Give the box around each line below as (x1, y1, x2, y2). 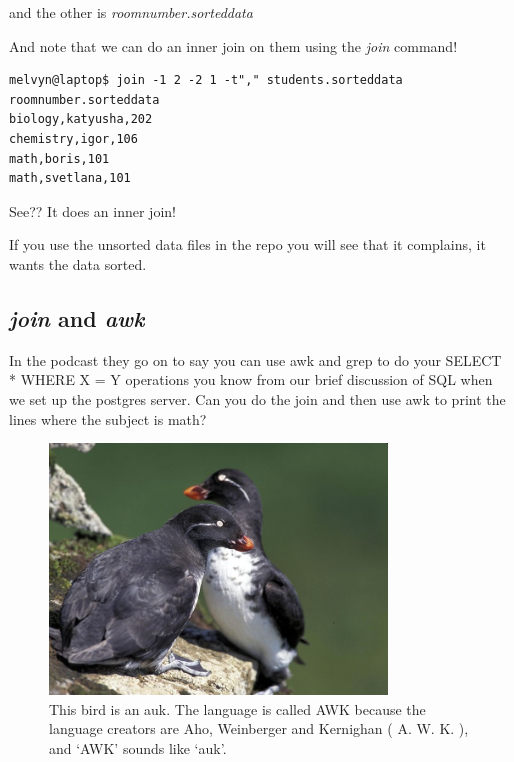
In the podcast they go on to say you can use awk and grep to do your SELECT (9, 349, 502, 370)
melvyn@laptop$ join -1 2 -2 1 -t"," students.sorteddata (9, 73, 403, 88)
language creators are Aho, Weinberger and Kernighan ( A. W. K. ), (49, 718, 469, 739)
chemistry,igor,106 (9, 131, 138, 146)
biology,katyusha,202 (9, 112, 153, 127)
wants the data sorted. (9, 253, 147, 274)
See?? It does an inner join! (9, 200, 176, 221)
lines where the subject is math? (9, 408, 207, 429)
